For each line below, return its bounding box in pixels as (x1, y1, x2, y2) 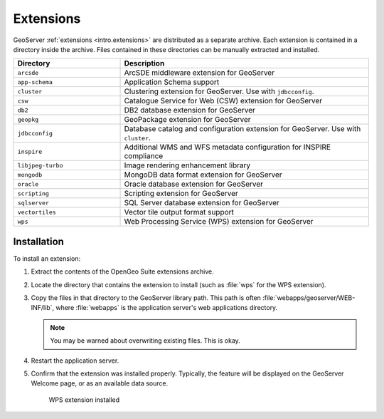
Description (124, 58, 165, 68)
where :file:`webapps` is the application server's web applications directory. (55, 304, 278, 312)
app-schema (17, 78, 53, 86)
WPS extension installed (48, 395, 120, 404)
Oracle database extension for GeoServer (124, 179, 263, 189)
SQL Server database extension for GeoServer (124, 198, 280, 208)
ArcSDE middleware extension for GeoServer (124, 68, 275, 78)
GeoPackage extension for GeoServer (124, 115, 252, 125)
